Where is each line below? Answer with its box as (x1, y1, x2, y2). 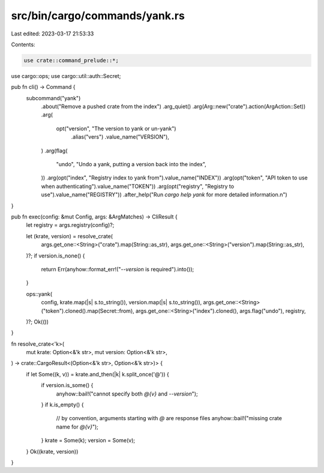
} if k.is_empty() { (41, 401, 84, 408)
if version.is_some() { (41, 382, 94, 389)
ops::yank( (26, 290, 53, 297)
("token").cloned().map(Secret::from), (41, 307, 134, 315)
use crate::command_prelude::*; (23, 57, 119, 64)
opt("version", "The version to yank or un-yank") (56, 125, 176, 132)
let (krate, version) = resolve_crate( (26, 232, 113, 240)
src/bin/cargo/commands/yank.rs (11, 9, 185, 22)
